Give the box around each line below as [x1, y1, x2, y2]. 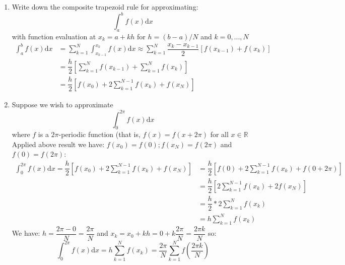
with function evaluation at [12, 31, 96, 41]
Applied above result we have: [12, 139, 105, 149]
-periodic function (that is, [58, 129, 141, 140]
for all [210, 129, 229, 140]
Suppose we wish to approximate [12, 99, 113, 110]
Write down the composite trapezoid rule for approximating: [12, 2, 198, 12]
